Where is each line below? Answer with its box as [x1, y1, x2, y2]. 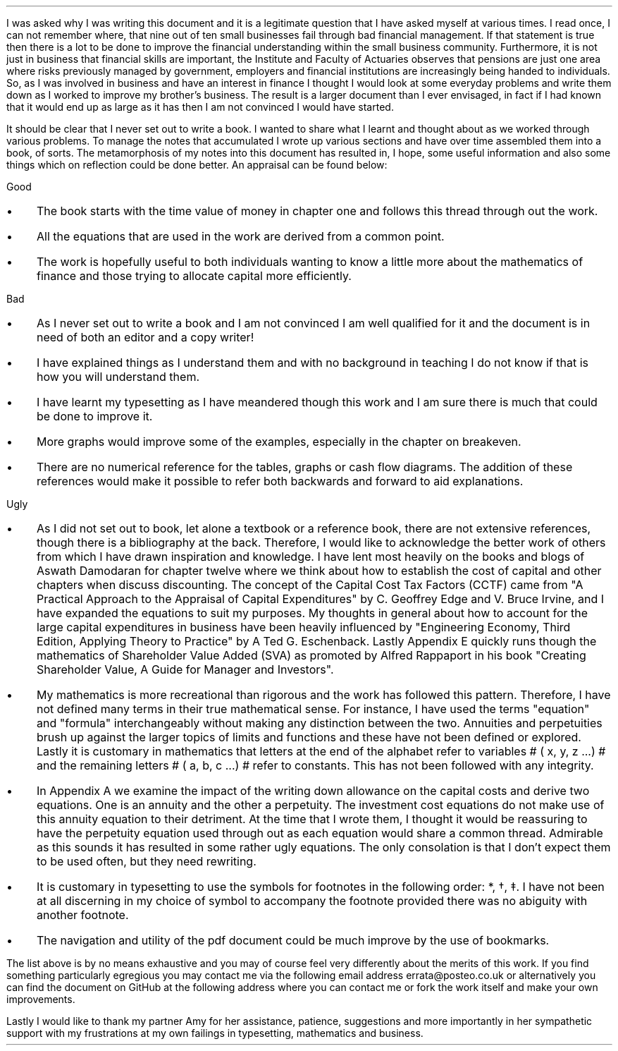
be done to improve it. [36, 409, 153, 423]
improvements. [6, 993, 75, 1005]
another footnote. [36, 908, 129, 922]
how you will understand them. [36, 370, 199, 384]
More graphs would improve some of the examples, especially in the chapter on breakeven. [36, 435, 521, 449]
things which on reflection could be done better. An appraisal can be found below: [6, 159, 388, 171]
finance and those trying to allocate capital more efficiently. [36, 269, 352, 283]
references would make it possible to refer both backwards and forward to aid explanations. [36, 474, 524, 488]
